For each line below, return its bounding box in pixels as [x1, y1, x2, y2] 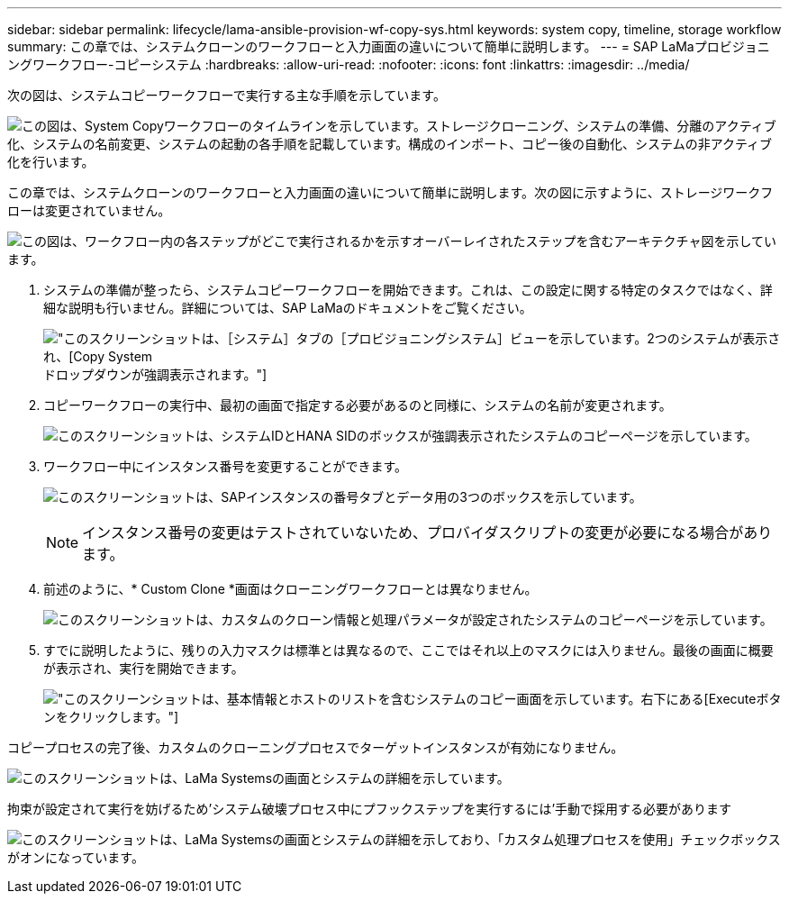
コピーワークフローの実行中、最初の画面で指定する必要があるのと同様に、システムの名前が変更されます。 [43, 397, 672, 413]
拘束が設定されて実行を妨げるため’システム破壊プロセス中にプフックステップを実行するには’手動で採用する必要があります [7, 801, 732, 816]
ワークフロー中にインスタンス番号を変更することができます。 [43, 459, 408, 474]
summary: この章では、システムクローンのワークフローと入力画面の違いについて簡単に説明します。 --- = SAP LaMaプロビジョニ [7, 39, 770, 54]
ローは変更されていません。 [7, 203, 171, 218]
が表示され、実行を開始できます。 [43, 660, 244, 676]
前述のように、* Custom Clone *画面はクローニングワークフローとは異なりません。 [43, 581, 538, 596]
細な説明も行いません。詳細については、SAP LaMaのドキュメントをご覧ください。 [43, 300, 532, 315]
